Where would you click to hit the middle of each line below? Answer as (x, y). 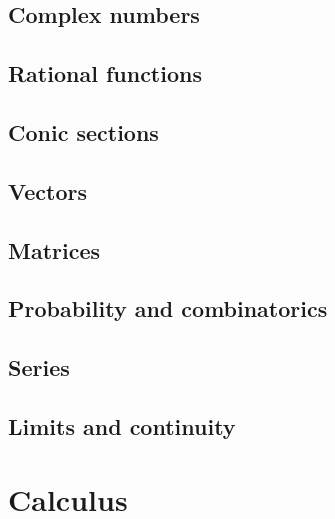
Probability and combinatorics (168, 308)
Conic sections (83, 131)
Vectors (47, 190)
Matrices (54, 249)
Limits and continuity (122, 425)
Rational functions (105, 73)
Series (39, 367)
